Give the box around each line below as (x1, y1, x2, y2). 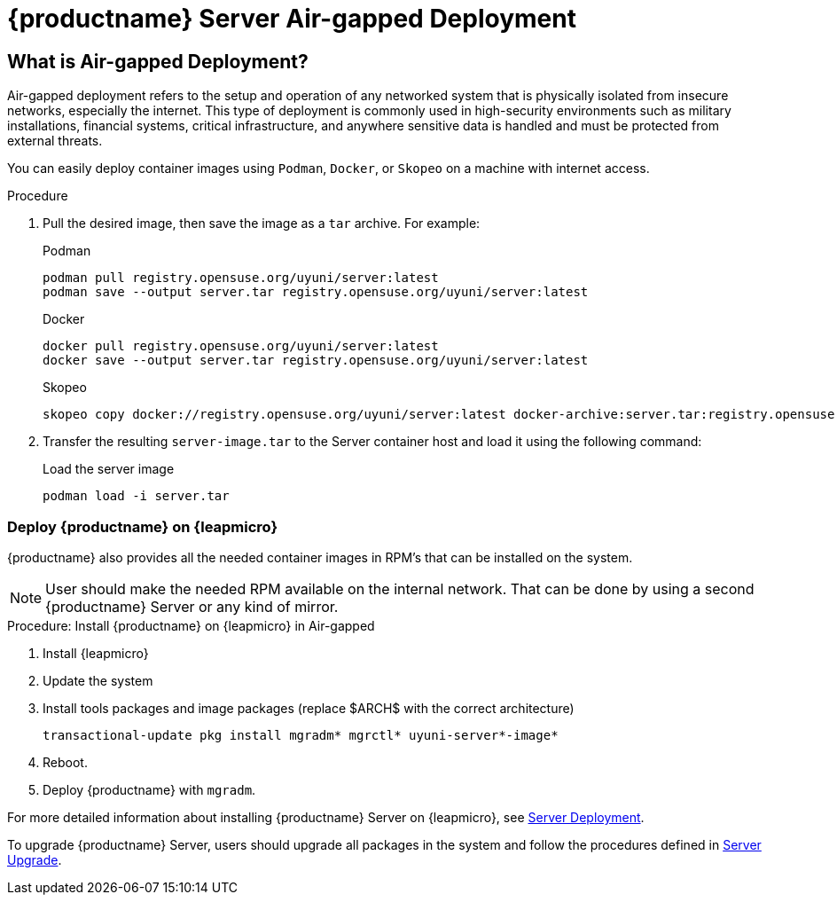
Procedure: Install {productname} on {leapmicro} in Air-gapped (7, 617, 375, 633)
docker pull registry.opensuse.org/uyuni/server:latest (43, 339, 439, 354)
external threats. (7, 133, 103, 149)
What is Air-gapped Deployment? (7, 50, 309, 73)
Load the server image (43, 461, 175, 477)
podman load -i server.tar (43, 489, 230, 504)
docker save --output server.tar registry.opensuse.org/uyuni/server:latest (43, 353, 589, 368)
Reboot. (43, 754, 88, 770)
